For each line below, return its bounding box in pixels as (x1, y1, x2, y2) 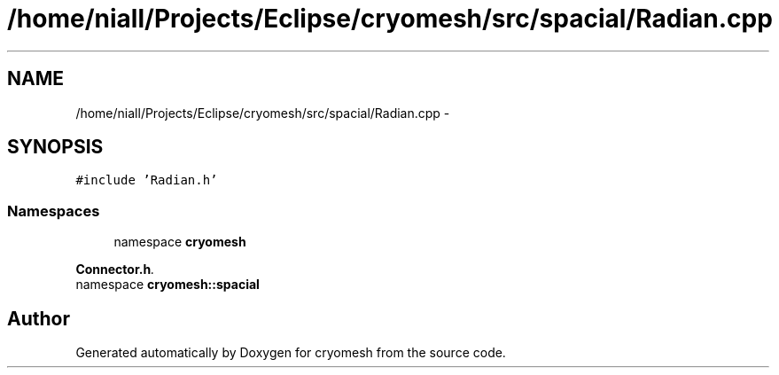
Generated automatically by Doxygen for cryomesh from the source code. (75, 345, 506, 361)
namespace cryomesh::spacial (75, 277, 260, 293)
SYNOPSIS (7, 136, 104, 159)
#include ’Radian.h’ (75, 173, 218, 188)
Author (7, 307, 70, 330)
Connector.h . (75, 262, 155, 277)
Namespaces (7, 201, 100, 220)
